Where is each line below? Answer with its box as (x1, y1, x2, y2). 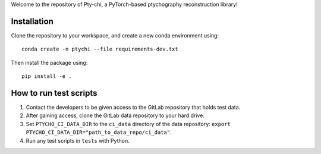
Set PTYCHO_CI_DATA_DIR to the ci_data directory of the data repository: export (26, 120, 231, 127)
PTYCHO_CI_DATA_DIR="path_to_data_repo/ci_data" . (26, 128, 172, 136)
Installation (11, 16, 53, 26)
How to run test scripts (11, 88, 97, 98)
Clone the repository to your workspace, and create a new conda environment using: (11, 32, 219, 39)
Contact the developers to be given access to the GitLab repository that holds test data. (26, 103, 241, 111)
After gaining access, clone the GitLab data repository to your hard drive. (26, 112, 205, 119)
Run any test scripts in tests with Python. (26, 137, 130, 144)
